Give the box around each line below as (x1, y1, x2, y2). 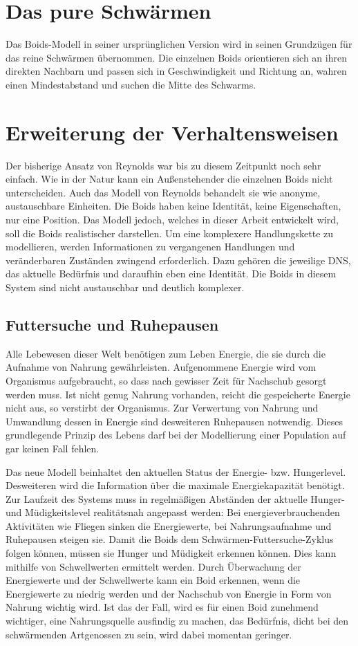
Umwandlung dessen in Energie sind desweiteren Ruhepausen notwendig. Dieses (6, 414, 343, 428)
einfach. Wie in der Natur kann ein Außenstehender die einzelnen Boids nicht (6, 172, 333, 186)
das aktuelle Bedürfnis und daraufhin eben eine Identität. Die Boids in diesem (6, 266, 337, 281)
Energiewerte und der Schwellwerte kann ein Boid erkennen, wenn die (6, 573, 301, 587)
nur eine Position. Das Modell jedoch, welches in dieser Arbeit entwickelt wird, (6, 212, 339, 226)
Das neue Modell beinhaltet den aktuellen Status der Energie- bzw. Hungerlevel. (6, 464, 346, 479)
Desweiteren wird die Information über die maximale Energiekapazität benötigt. (6, 478, 345, 492)
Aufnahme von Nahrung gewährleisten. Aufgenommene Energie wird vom (6, 360, 317, 374)
